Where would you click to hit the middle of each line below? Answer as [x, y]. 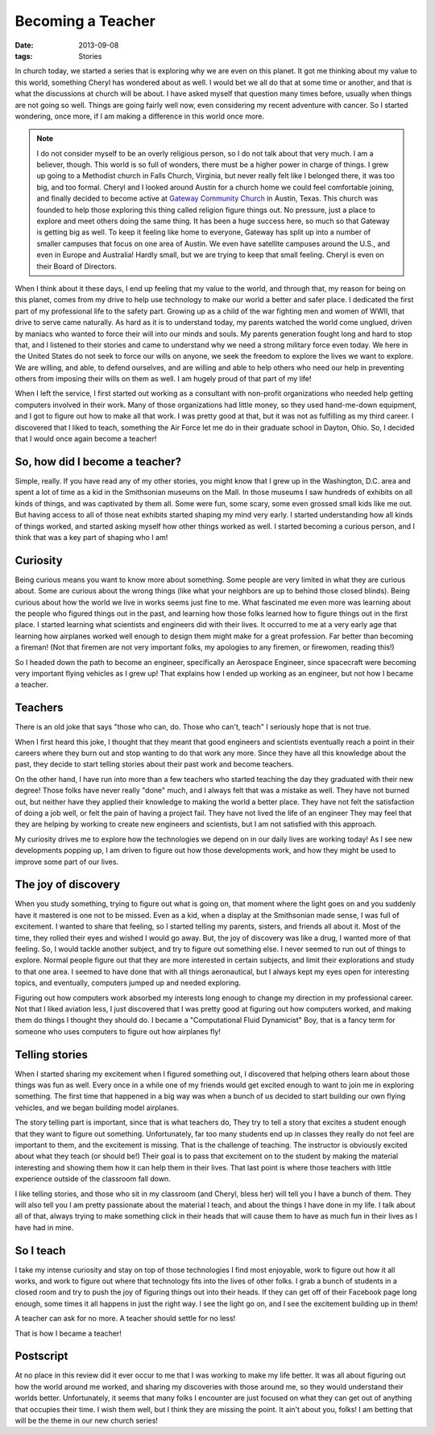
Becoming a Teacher [85, 21]
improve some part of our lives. [67, 862]
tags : [24, 56]
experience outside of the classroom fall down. [93, 1179]
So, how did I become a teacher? [98, 461]
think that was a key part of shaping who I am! [91, 537]
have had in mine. [44, 1227]
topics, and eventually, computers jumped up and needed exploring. [128, 983]
